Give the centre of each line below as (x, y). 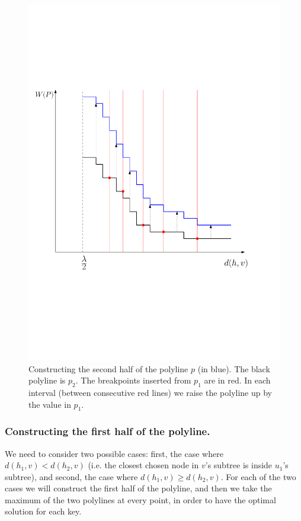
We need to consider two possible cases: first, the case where (114, 453)
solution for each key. (43, 511)
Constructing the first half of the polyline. (108, 431)
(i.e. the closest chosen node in (143, 465)
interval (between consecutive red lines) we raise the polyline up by (150, 392)
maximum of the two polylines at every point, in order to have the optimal (140, 499)
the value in (50, 404)
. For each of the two (258, 476)
